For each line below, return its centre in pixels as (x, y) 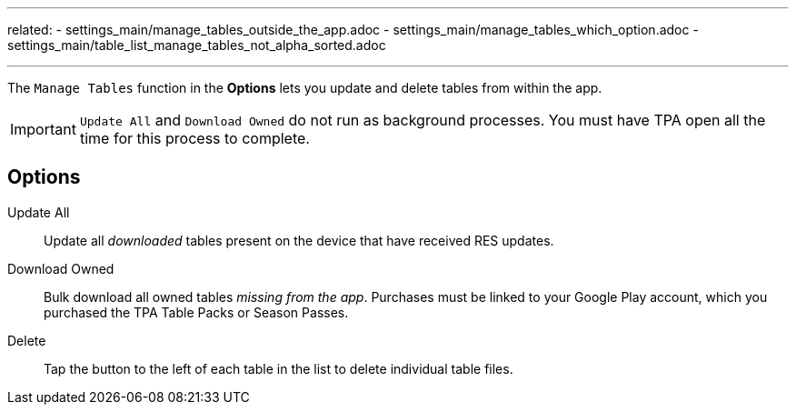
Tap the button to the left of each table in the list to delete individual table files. (279, 368)
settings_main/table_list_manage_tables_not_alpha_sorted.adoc (197, 45)
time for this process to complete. (194, 138)
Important (43, 129)
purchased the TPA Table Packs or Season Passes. (196, 312)
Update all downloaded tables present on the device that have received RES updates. (299, 240)
